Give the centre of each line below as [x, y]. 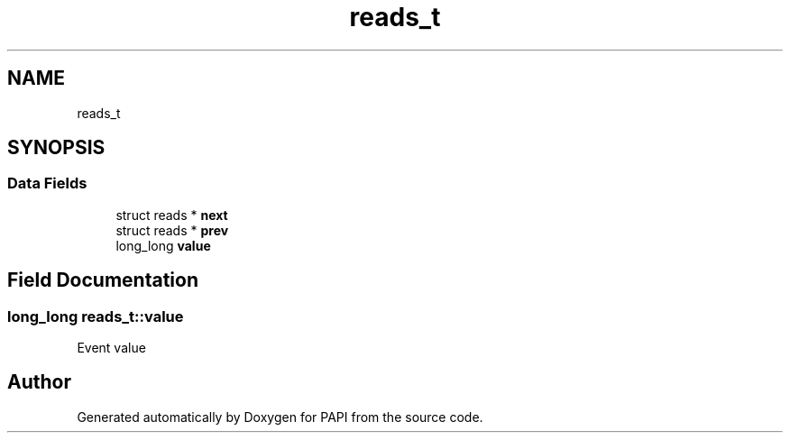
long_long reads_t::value [96, 316]
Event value [111, 348]
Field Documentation [103, 280]
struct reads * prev [172, 230]
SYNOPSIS [56, 148]
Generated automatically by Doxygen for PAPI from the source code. [280, 417]
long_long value [163, 245]
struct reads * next [172, 215]
